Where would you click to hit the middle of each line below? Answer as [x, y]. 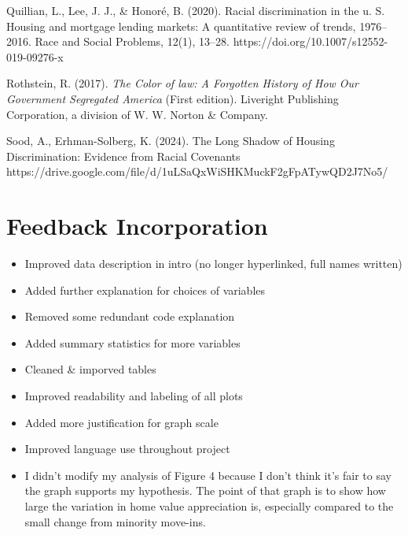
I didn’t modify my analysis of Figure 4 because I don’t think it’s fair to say [208, 475]
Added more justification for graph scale [121, 422]
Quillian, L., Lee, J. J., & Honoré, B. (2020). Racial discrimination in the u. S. [196, 10]
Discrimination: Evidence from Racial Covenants [123, 156]
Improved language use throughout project [127, 449]
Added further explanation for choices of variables [145, 290]
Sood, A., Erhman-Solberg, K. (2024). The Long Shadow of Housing [171, 141]
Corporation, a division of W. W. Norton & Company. [137, 114]
